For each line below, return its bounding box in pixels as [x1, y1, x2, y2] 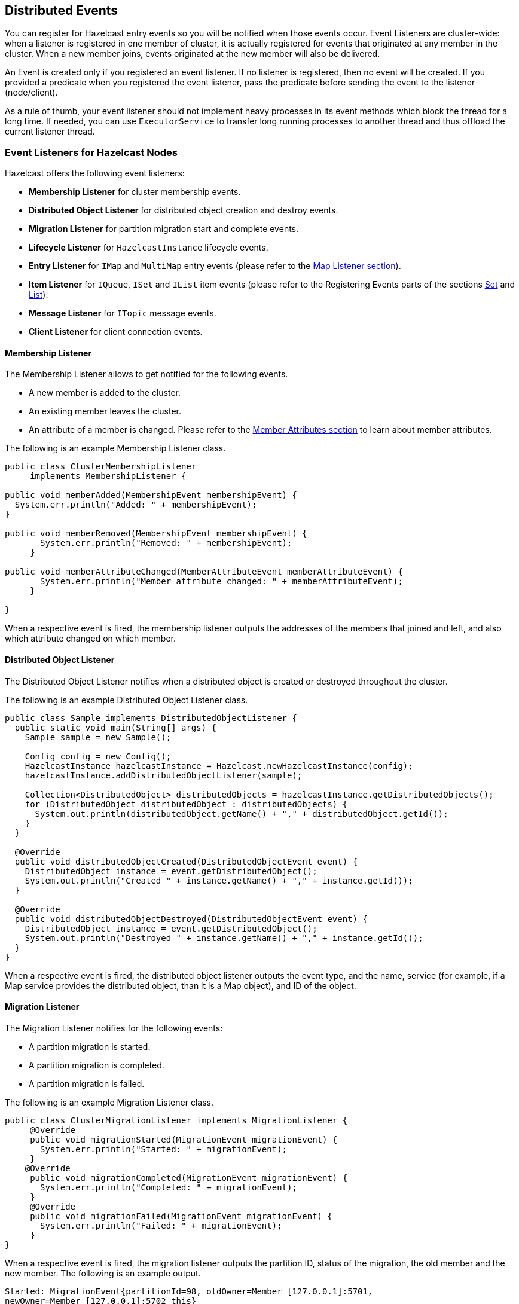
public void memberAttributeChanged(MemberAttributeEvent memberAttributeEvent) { [5, 567, 403, 577]
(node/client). [5, 87, 58, 98]
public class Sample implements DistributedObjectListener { [5, 713, 297, 723]
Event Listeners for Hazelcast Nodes [5, 146, 178, 158]
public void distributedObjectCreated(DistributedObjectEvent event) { [14, 856, 358, 866]
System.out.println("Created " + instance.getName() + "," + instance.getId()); [25, 875, 413, 885]
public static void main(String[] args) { [14, 722, 217, 732]
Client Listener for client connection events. [29, 326, 203, 337]
